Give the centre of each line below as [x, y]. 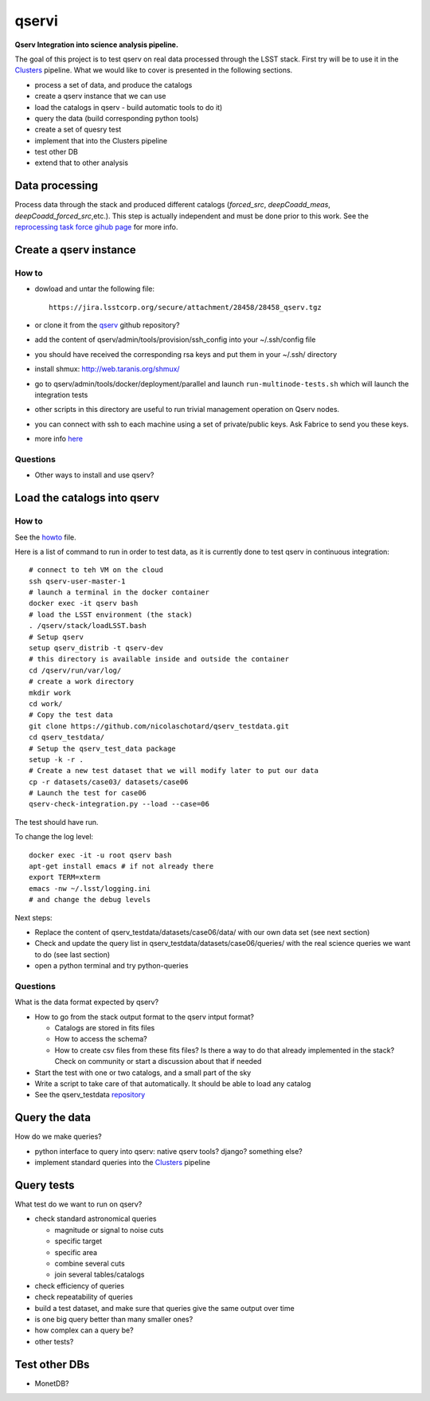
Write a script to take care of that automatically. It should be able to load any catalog [173, 1084]
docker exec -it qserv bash [84, 603]
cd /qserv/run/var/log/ [75, 670]
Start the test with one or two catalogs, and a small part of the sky [143, 1073]
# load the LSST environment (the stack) [111, 614]
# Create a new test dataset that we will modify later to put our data [174, 771]
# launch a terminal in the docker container [119, 593]
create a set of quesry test [78, 130]
